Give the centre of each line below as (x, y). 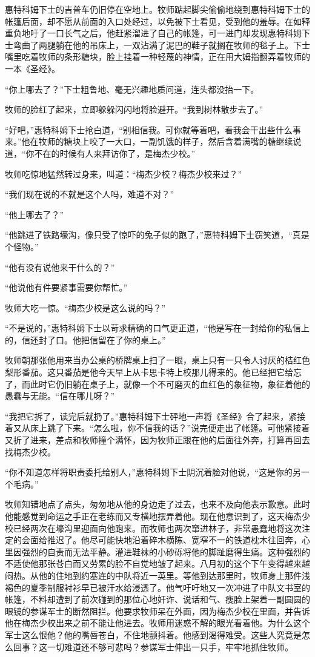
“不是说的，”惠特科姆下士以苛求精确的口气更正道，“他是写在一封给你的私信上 (157, 328)
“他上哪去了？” (35, 214)
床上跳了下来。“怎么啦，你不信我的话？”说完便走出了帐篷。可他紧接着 (170, 428)
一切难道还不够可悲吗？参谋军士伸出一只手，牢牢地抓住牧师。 (170, 646)
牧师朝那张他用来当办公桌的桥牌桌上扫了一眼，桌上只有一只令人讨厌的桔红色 (157, 360)
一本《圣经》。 (32, 68)
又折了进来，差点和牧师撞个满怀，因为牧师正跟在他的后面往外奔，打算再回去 (157, 440)
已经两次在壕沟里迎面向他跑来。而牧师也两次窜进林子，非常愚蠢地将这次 (157, 528)
